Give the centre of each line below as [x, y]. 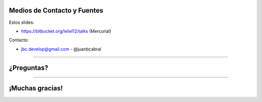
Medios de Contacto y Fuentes [56, 10]
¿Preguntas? [29, 68]
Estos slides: [22, 22]
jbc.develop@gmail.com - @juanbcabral [61, 49]
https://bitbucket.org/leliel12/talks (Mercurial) [66, 31]
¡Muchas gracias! [36, 88]
